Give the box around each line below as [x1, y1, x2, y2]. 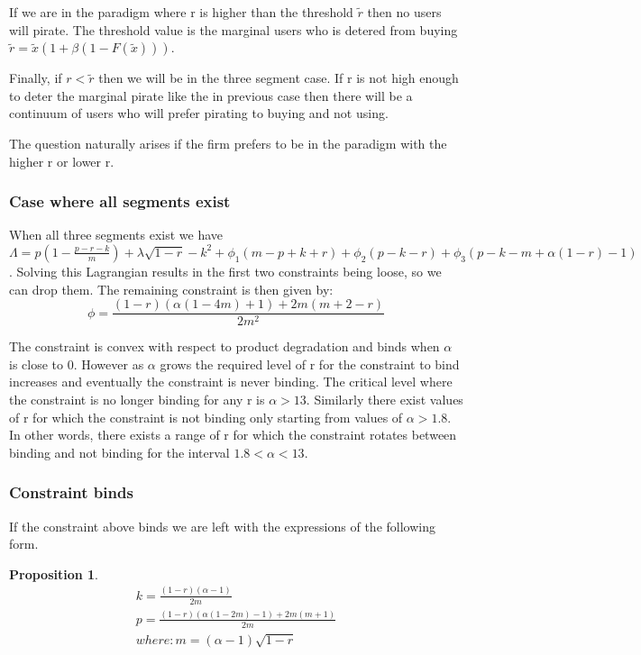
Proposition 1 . [9, 564, 98, 583]
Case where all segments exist [9, 190, 231, 213]
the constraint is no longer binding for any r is [9, 390, 265, 408]
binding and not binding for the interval [9, 442, 230, 461]
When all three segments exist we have [9, 225, 224, 244]
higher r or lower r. [9, 151, 114, 170]
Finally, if [9, 68, 62, 87]
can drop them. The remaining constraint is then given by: [9, 279, 334, 298]
